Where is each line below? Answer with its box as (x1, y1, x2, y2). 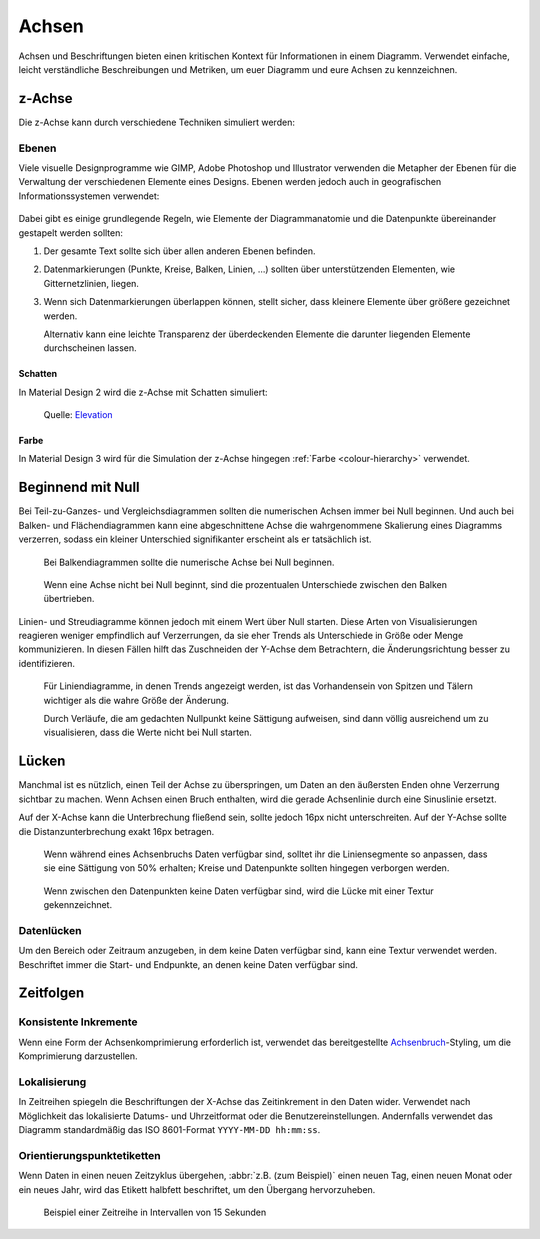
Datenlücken (18, 923, 82, 937)
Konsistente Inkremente (18, 1015, 139, 1029)
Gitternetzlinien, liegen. (43, 277, 140, 289)
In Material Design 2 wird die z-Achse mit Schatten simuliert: (18, 386, 269, 398)
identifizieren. (18, 657, 75, 669)
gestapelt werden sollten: (18, 226, 124, 239)
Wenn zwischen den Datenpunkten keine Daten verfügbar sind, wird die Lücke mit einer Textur (43, 885, 434, 897)
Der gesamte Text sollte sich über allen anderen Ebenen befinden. (43, 245, 316, 257)
